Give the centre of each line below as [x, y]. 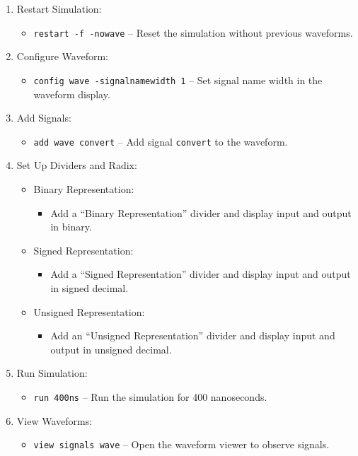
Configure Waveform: [63, 56]
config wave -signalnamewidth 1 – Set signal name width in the [178, 80]
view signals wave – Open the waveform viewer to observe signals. [181, 444]
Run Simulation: [52, 373]
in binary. [71, 227]
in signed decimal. [89, 287]
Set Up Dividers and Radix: [77, 165]
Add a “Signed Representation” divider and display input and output [201, 274]
